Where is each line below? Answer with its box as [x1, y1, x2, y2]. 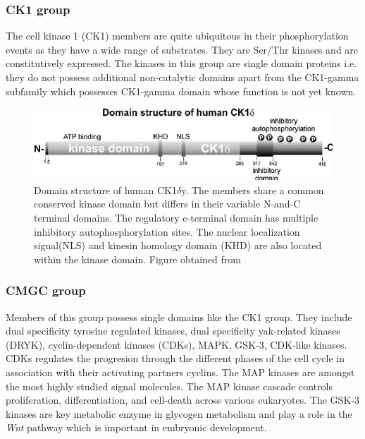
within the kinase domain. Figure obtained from [34, 251, 241, 266]
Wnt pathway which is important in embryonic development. [6, 420, 267, 435]
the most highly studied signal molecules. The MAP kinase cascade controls [6, 378, 333, 393]
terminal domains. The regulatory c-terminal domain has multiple [34, 210, 318, 225]
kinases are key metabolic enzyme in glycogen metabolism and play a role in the [6, 406, 352, 421]
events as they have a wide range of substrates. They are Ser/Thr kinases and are [6, 42, 359, 56]
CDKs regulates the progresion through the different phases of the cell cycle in [6, 351, 345, 366]
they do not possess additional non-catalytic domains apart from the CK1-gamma [6, 70, 359, 84]
